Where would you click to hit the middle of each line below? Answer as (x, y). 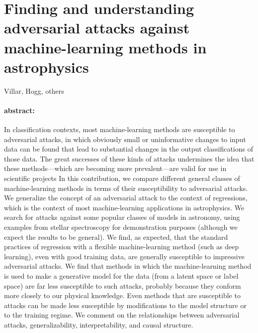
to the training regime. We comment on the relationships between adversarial (122, 315)
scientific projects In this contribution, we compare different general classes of (122, 178)
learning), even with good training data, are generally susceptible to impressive (124, 256)
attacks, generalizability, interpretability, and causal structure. (99, 324)
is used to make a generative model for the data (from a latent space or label (121, 275)
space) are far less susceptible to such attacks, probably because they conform (123, 285)
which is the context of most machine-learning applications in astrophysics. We (124, 207)
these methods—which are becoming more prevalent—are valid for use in (115, 168)
